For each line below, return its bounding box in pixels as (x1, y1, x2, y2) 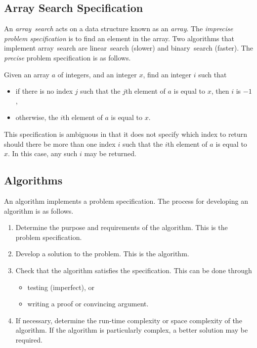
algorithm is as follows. (4, 205, 74, 216)
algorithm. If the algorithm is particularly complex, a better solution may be (15, 325, 248, 335)
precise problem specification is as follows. (4, 52, 131, 62)
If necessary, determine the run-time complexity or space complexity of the (15, 315, 242, 325)
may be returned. (84, 148, 136, 159)
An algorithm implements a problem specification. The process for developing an (4, 195, 248, 206)
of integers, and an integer (57, 69, 137, 79)
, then (211, 86, 229, 96)
